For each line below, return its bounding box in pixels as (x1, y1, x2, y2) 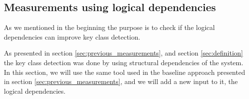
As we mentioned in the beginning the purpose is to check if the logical (4, 22, 215, 32)
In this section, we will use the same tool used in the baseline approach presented (4, 67, 245, 77)
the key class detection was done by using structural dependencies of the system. (4, 57, 244, 67)
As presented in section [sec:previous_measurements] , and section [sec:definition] (4, 48, 243, 58)
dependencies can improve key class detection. (4, 31, 140, 42)
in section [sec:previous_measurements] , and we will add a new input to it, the (4, 76, 238, 86)
